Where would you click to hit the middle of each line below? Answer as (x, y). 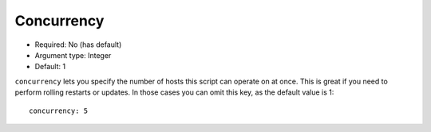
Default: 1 (50, 67)
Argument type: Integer (73, 55)
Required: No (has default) (78, 45)
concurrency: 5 (59, 111)
